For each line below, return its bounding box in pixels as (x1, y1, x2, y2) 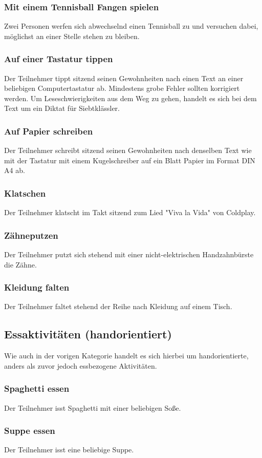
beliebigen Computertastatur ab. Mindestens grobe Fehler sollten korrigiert (4, 83, 240, 93)
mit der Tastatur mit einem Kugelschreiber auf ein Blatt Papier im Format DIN (4, 155, 255, 165)
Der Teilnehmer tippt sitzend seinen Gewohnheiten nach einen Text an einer (4, 72, 244, 83)
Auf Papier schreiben (4, 124, 93, 137)
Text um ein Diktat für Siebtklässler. (4, 103, 120, 113)
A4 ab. (4, 165, 25, 176)
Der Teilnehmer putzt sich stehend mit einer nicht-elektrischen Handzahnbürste (4, 249, 254, 260)
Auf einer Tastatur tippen (4, 52, 113, 65)
